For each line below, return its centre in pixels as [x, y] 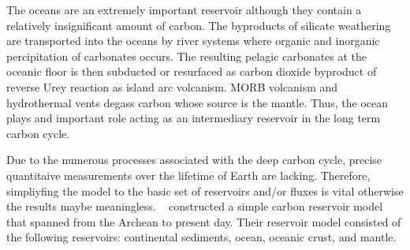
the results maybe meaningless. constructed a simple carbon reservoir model [195, 206]
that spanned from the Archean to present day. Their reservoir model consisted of [204, 221]
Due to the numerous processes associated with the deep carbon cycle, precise [194, 160]
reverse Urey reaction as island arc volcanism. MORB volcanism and [172, 86]
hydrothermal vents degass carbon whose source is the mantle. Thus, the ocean [198, 102]
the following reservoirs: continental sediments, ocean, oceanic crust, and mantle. [201, 237]
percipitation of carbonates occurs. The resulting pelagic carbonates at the [187, 56]
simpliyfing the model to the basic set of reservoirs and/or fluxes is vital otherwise [205, 190]
